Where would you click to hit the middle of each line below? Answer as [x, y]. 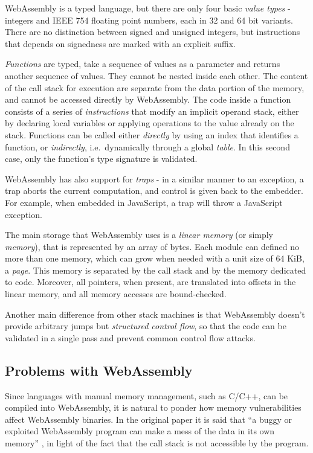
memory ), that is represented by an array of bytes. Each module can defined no [152, 246]
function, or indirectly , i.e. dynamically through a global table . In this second [147, 146]
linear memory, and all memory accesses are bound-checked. [116, 294]
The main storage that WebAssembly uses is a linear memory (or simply [139, 235]
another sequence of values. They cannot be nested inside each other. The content [156, 75]
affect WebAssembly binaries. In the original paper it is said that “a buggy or [148, 419]
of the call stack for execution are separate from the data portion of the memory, [155, 87]
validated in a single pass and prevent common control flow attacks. [130, 337]
